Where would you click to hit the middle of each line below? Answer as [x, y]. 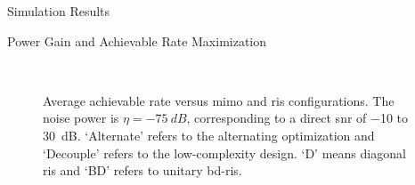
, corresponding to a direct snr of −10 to [297, 118]
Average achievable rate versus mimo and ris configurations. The [219, 100]
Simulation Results [59, 11]
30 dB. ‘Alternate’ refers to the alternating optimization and [209, 135]
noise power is [81, 118]
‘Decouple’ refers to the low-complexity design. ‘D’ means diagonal [224, 153]
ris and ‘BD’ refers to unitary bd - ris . [142, 170]
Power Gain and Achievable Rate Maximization [137, 40]
